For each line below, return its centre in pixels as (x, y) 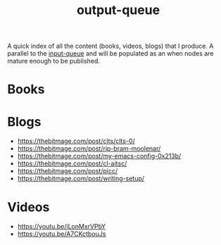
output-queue (118, 10)
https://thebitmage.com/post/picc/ (68, 171)
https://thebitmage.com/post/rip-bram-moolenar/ (89, 149)
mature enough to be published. (54, 61)
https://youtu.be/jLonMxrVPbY (62, 227)
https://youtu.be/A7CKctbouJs (62, 234)
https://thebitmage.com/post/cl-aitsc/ (72, 163)
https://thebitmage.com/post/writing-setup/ (81, 179)
